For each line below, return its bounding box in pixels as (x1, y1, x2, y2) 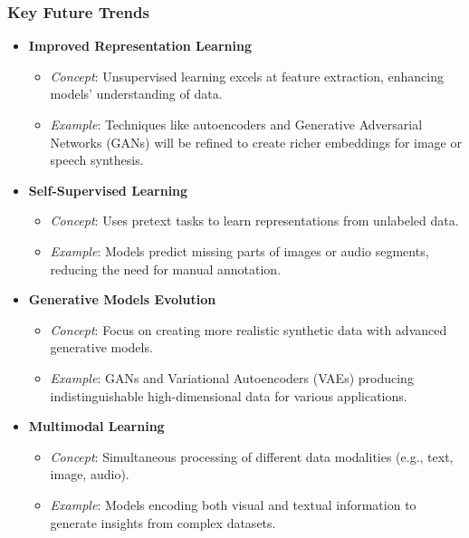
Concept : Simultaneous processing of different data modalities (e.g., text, (50, 447, 454, 466)
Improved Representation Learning (28, 36, 252, 55)
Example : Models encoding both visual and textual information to (50, 495, 416, 514)
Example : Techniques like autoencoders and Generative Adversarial (50, 115, 423, 133)
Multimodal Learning (28, 417, 165, 436)
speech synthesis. (50, 150, 144, 169)
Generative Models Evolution (28, 290, 216, 309)
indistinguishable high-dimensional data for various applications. (50, 386, 407, 405)
